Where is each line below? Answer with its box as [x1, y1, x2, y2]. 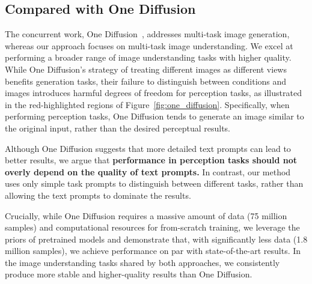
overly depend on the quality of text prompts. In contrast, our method [5, 165, 291, 178]
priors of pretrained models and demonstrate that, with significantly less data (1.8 [5, 232, 308, 245]
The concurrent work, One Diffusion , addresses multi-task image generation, [5, 28, 290, 40]
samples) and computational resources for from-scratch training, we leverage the [5, 221, 300, 234]
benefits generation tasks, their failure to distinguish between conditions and [5, 74, 287, 87]
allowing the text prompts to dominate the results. [5, 189, 191, 201]
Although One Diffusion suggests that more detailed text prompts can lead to [5, 142, 291, 154]
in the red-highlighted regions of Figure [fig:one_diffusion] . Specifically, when [5, 98, 290, 110]
